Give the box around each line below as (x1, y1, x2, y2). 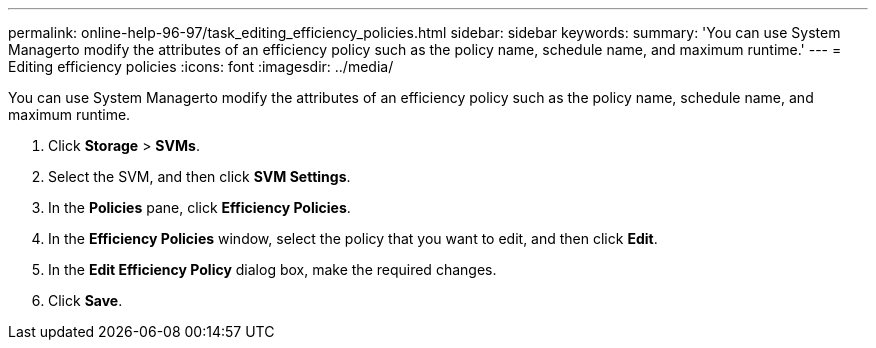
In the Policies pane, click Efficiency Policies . (48, 199, 351, 216)
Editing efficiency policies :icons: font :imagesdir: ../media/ (8, 58, 394, 75)
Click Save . (48, 292, 123, 309)
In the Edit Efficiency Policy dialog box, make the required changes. (48, 261, 497, 278)
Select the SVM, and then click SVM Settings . (48, 168, 351, 185)
